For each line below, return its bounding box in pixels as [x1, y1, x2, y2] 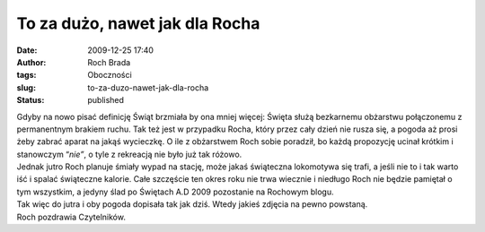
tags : [16, 70, 37, 81]
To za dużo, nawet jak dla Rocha [16, 13, 260, 33]
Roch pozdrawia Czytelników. [16, 211, 126, 222]
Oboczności [87, 70, 132, 81]
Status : [16, 95, 45, 106]
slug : [16, 82, 36, 93]
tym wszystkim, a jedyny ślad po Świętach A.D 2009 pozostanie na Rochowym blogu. [16, 186, 334, 197]
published [87, 95, 125, 106]
